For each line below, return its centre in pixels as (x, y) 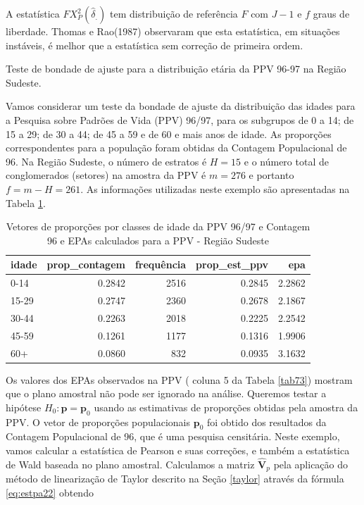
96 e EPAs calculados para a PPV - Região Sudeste (158, 240)
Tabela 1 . (26, 202)
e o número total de (286, 161)
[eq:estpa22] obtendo (50, 492)
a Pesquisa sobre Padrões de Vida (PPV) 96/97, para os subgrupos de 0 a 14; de (180, 119)
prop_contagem (86, 264)
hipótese (24, 407)
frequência (161, 264)
